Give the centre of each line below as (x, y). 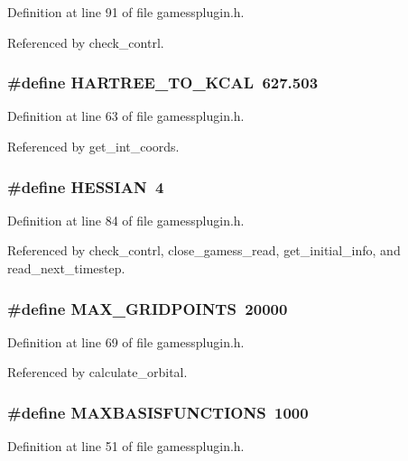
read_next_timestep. (66, 268)
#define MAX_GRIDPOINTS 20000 (148, 308)
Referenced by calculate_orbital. (97, 372)
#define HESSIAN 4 (86, 186)
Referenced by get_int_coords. (93, 146)
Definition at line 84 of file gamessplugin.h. (126, 220)
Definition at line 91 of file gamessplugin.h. (126, 12)
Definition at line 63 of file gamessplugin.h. (126, 116)
